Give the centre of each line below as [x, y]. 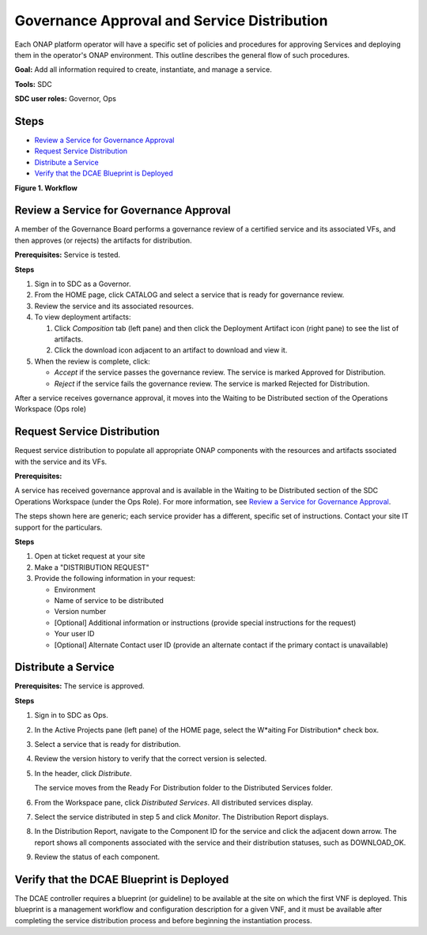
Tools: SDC [33, 84]
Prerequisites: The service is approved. [80, 686]
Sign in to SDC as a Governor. [83, 284]
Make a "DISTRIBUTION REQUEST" [92, 567]
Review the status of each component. [97, 857]
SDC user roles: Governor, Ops [65, 99]
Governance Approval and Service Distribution [171, 21]
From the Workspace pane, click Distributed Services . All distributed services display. [174, 802]
